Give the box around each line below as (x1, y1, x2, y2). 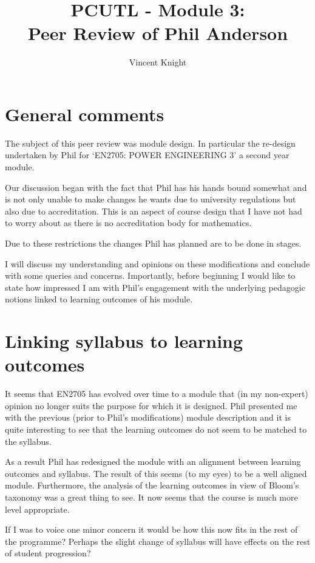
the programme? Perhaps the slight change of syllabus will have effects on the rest (5, 535, 311, 547)
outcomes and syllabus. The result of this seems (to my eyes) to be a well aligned (5, 467, 307, 479)
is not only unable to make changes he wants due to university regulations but (5, 193, 296, 205)
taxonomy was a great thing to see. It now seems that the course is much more (5, 491, 298, 504)
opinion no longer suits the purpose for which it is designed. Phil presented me (5, 399, 297, 411)
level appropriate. (5, 502, 70, 515)
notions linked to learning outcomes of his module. (5, 293, 193, 305)
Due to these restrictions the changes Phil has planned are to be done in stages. (5, 237, 302, 249)
